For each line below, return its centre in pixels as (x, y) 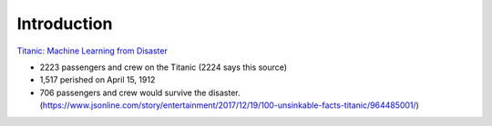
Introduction (65, 24)
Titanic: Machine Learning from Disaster (92, 51)
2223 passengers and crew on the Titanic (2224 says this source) (163, 67)
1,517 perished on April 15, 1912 (97, 80)
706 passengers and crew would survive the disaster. (140, 92)
